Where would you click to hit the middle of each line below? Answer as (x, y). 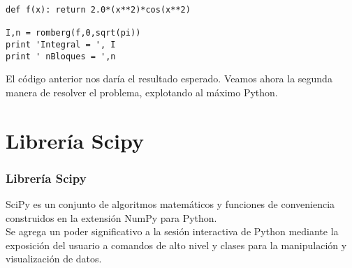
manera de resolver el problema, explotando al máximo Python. (142, 92)
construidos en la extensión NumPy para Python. (111, 217)
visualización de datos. (54, 259)
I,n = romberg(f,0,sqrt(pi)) (73, 33)
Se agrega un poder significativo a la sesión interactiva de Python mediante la (172, 231)
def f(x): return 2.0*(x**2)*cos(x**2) (98, 10)
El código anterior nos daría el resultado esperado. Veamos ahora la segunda (169, 79)
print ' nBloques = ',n (61, 56)
